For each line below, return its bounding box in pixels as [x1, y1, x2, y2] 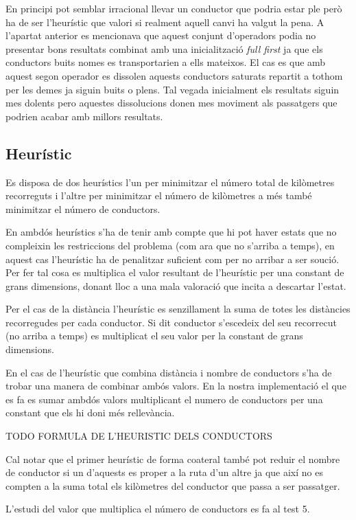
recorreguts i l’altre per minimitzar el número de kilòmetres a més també [5, 188, 312, 203]
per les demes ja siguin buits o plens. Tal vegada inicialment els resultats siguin [5, 82, 340, 96]
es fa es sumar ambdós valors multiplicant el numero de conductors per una [5, 392, 323, 406]
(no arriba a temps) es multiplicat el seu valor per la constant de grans [5, 328, 303, 343]
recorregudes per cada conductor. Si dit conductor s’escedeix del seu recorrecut [5, 315, 337, 329]
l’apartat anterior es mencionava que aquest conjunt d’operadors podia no [5, 28, 316, 43]
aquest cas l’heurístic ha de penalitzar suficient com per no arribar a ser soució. [5, 251, 340, 266]
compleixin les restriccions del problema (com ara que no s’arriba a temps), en [5, 238, 335, 252]
